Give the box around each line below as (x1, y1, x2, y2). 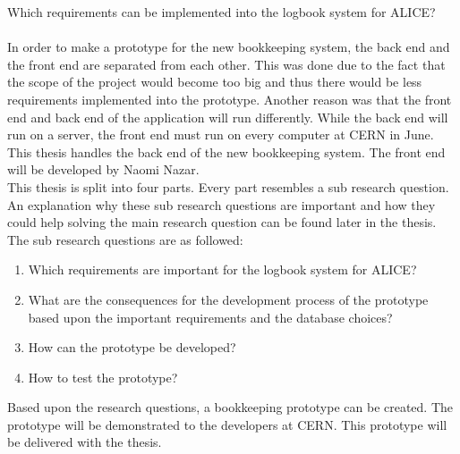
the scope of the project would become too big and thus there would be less (7, 72, 422, 91)
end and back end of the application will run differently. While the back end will (7, 107, 448, 126)
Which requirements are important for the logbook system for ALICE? (28, 260, 417, 279)
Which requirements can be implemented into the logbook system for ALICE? (7, 3, 436, 21)
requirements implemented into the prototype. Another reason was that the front (7, 89, 452, 108)
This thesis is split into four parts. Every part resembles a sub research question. (7, 177, 449, 196)
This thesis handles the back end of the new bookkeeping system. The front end (7, 142, 446, 161)
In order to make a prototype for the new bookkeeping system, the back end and (7, 38, 450, 56)
